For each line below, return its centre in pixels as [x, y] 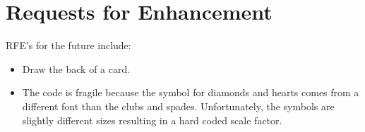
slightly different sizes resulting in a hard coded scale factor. [152, 120]
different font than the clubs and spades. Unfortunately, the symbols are [178, 106]
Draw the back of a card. [76, 68]
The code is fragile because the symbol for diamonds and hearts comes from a [191, 92]
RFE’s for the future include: [68, 45]
